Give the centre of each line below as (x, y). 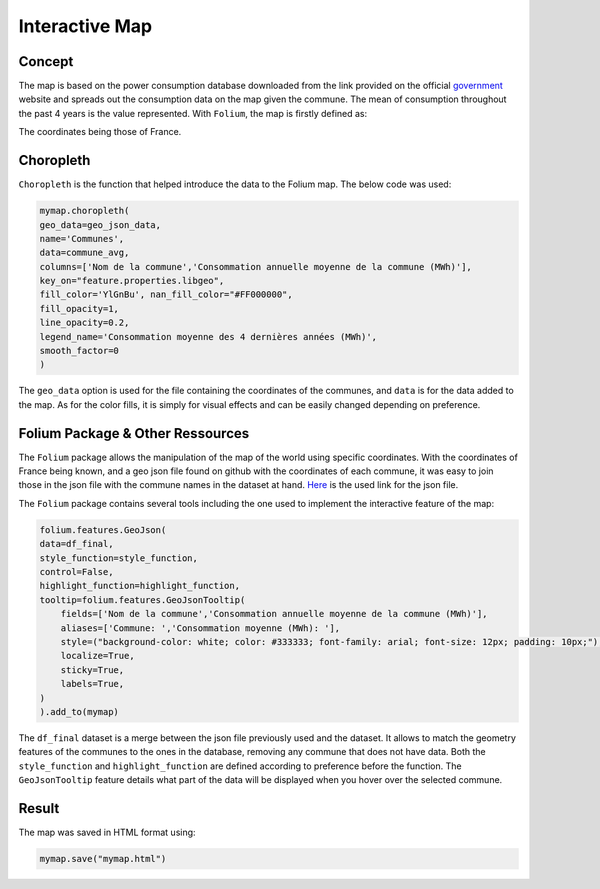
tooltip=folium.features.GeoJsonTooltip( (142, 599)
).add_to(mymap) (79, 711)
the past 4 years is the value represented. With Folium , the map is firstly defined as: (193, 113)
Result (39, 808)
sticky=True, (92, 669)
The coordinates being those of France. (100, 132)
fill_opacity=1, (79, 308)
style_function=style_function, (119, 558)
